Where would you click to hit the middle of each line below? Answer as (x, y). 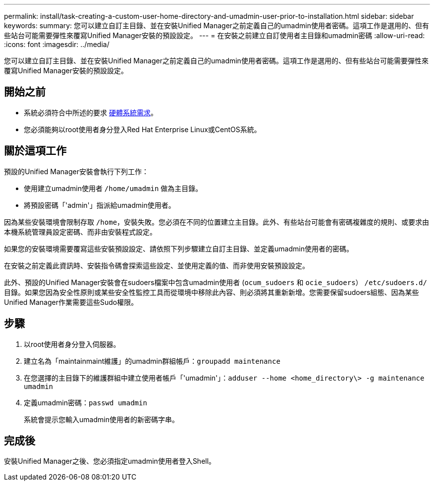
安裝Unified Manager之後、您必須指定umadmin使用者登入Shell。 (110, 461)
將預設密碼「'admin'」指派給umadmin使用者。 (100, 205)
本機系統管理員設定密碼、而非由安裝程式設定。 (80, 232)
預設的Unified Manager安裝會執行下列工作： (76, 171)
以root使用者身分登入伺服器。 (72, 344)
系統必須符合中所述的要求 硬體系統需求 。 (91, 112)
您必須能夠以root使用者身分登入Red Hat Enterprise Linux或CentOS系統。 (142, 129)
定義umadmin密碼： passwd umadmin (85, 402)
